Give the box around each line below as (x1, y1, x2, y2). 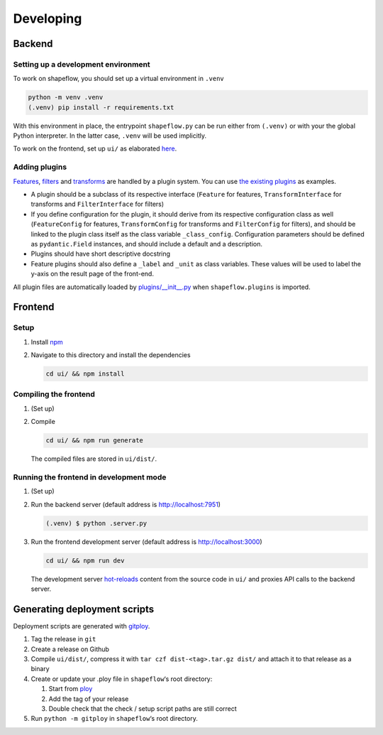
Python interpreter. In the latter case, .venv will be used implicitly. (13, 131, 207, 140)
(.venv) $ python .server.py (45, 519, 148, 527)
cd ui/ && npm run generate (45, 437, 143, 445)
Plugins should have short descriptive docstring (30, 249, 170, 258)
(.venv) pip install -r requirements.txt (28, 103, 174, 111)
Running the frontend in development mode (13, 472, 167, 482)
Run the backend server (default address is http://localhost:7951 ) (30, 500, 221, 508)
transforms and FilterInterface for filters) (30, 200, 165, 209)
